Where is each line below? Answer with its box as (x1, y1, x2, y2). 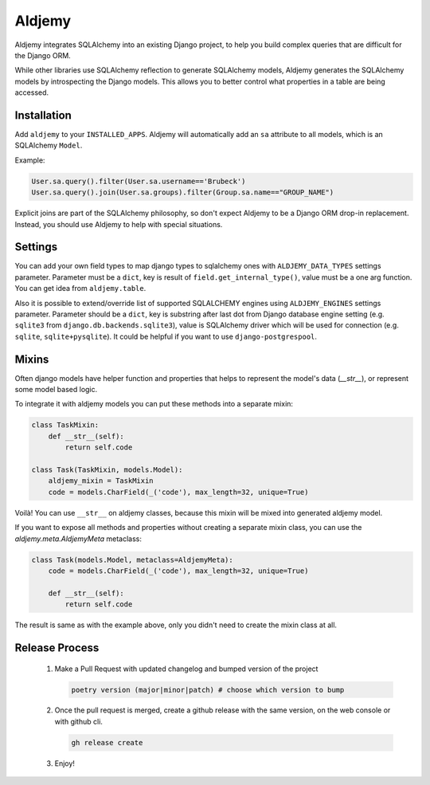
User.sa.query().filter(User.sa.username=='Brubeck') (31, 176, 246, 186)
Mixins (14, 352, 49, 366)
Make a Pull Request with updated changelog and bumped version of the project (54, 664, 319, 673)
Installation (14, 108, 72, 122)
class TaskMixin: (31, 421, 100, 430)
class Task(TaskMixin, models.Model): (31, 465, 183, 474)
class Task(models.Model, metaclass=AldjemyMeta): (31, 555, 234, 564)
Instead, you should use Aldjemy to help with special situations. (14, 219, 223, 229)
